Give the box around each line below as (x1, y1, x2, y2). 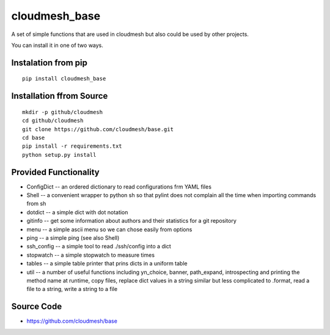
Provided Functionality (11, 167, 100, 177)
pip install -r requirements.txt (22, 143, 122, 149)
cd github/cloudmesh (22, 117, 84, 124)
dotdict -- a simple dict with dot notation (26, 208, 128, 216)
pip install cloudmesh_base (22, 75, 106, 82)
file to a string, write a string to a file (26, 286, 118, 293)
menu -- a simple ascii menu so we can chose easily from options (26, 226, 193, 233)
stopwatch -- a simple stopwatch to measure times (26, 251, 155, 259)
